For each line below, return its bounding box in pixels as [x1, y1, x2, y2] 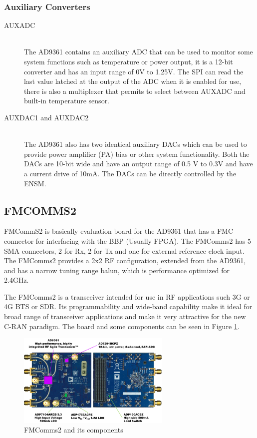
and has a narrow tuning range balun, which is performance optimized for [4, 265, 230, 275]
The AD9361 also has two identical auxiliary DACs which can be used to [24, 139, 247, 149]
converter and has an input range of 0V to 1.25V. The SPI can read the [24, 66, 244, 76]
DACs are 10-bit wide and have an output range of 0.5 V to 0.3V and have [24, 158, 253, 169]
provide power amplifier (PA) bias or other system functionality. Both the [24, 148, 250, 159]
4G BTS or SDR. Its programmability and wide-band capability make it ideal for [4, 301, 253, 312]
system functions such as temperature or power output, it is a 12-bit [24, 56, 233, 66]
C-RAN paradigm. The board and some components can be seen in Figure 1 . [4, 321, 240, 331]
